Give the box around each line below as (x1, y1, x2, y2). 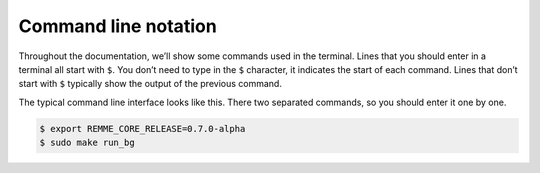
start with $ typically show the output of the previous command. (18, 78, 282, 90)
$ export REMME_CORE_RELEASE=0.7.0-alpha (39, 123, 246, 134)
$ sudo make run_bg (39, 137, 135, 149)
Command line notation (18, 15, 217, 37)
